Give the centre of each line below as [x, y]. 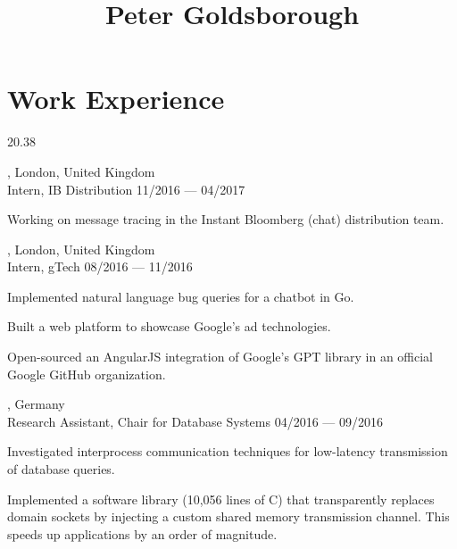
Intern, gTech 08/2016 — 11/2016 [100, 266]
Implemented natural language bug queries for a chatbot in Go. [181, 296]
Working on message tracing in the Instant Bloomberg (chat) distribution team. [226, 219]
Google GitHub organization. [87, 374]
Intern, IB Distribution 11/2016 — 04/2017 [126, 189]
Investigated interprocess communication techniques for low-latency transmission [228, 451]
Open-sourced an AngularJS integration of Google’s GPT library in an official [220, 357]
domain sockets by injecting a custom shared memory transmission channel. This [228, 516]
